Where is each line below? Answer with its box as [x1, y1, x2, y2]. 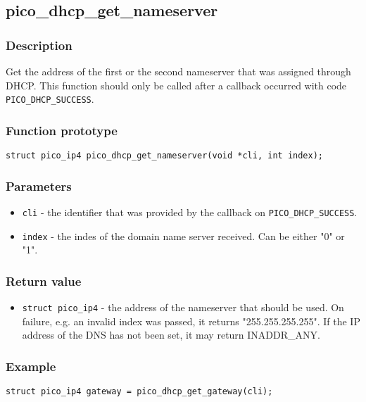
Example [6, 357, 56, 375]
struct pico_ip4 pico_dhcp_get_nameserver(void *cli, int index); [6, 151, 324, 161]
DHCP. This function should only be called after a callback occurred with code [6, 77, 347, 92]
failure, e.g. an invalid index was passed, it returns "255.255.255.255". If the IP [22, 313, 360, 328]
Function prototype [6, 121, 118, 139]
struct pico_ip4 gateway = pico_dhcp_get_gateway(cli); [6, 387, 273, 397]
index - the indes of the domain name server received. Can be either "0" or [22, 228, 345, 243]
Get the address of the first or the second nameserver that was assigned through [6, 64, 351, 78]
